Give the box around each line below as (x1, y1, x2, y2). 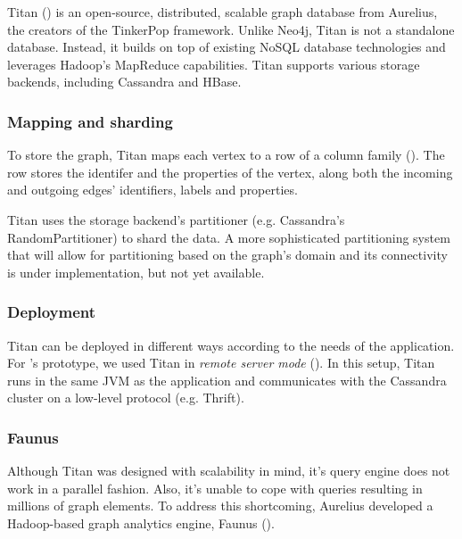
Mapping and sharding (7, 110, 173, 132)
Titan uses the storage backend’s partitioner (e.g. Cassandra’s (7, 210, 345, 228)
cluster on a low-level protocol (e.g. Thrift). (7, 388, 244, 407)
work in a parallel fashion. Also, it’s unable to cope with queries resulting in (7, 478, 423, 497)
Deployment (7, 301, 96, 323)
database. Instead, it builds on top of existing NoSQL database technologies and (7, 37, 446, 56)
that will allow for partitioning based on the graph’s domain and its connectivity (7, 245, 448, 264)
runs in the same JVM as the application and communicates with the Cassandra (7, 370, 447, 389)
